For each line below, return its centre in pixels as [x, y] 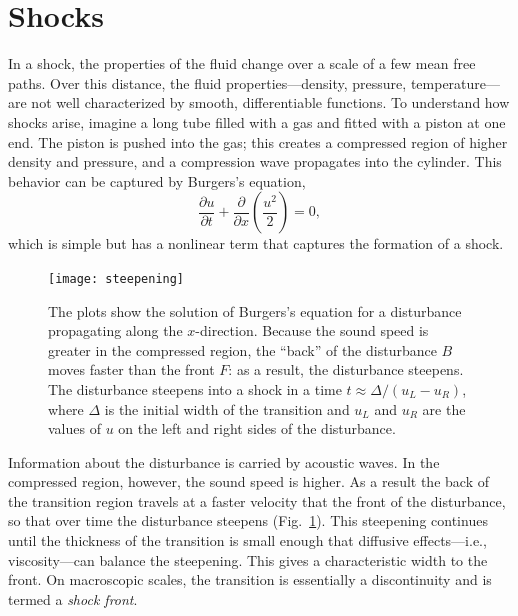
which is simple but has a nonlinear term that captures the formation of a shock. [256, 243]
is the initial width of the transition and [227, 408]
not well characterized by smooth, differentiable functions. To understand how [270, 102]
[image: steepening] [116, 278]
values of [74, 428]
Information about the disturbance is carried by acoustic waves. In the [224, 461]
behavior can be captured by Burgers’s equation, [157, 180]
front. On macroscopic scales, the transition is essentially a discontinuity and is [250, 579]
